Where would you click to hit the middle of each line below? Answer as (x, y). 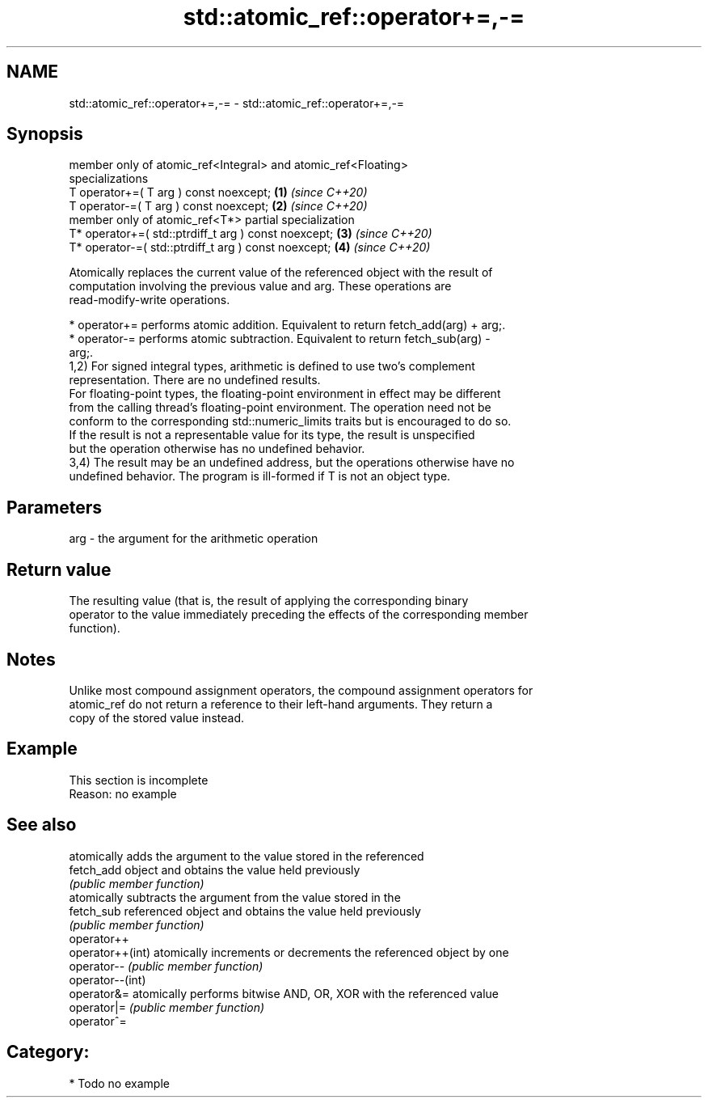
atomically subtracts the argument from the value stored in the (235, 897)
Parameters (54, 507)
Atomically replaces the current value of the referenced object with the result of (281, 273)
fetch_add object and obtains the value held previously (215, 869)
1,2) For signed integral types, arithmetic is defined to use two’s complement (272, 366)
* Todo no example (119, 1083)
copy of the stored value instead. (156, 717)
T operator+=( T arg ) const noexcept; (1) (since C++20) (218, 192)
